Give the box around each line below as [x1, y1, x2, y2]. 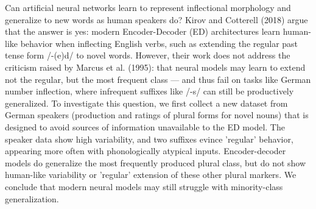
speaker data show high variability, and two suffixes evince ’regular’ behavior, [5, 132, 293, 145]
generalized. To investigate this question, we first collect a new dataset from [5, 96, 288, 109]
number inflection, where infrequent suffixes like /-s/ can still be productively [5, 85, 294, 97]
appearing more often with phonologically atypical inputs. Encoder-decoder [5, 144, 286, 157]
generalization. [5, 192, 59, 205]
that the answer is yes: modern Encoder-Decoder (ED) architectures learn [5, 25, 281, 38]
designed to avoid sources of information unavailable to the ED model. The [5, 120, 285, 133]
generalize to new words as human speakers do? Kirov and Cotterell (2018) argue [5, 13, 308, 26]
